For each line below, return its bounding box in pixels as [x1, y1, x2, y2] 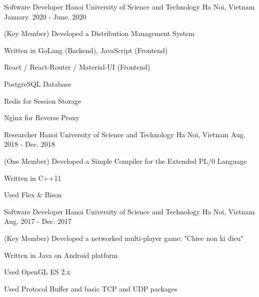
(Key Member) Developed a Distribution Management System [4, 28, 194, 39]
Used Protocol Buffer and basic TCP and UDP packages [4, 283, 177, 293]
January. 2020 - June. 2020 [4, 11, 86, 22]
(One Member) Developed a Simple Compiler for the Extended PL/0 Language [4, 155, 247, 166]
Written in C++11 [4, 172, 61, 183]
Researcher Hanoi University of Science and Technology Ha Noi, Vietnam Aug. [4, 129, 245, 139]
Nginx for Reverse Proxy [4, 112, 79, 123]
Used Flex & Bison [4, 189, 62, 200]
